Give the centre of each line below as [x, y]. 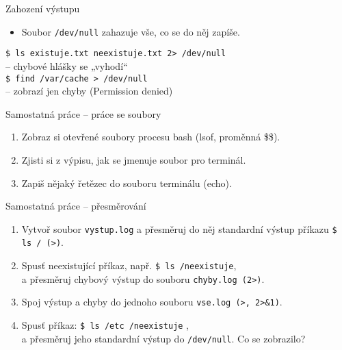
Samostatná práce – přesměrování [76, 206]
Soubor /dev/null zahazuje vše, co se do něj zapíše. [131, 31]
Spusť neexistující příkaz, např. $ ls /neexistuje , [129, 265]
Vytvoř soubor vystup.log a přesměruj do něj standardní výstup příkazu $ [179, 228]
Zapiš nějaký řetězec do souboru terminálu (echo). [127, 183]
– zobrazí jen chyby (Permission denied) [89, 91]
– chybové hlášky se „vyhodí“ [67, 65]
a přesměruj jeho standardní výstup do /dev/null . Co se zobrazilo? [163, 338]
